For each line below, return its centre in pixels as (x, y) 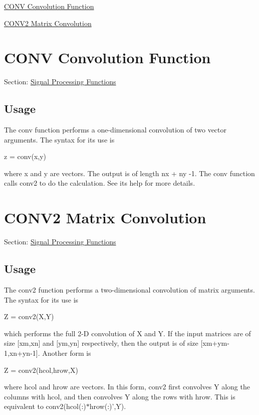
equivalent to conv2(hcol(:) (45, 406)
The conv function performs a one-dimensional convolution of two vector (115, 130)
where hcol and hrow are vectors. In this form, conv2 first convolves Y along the (127, 387)
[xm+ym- (215, 343)
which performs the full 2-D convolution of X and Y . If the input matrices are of (127, 333)
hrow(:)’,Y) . (108, 406)
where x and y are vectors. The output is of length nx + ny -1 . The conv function (129, 173)
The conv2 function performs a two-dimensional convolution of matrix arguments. (129, 290)
